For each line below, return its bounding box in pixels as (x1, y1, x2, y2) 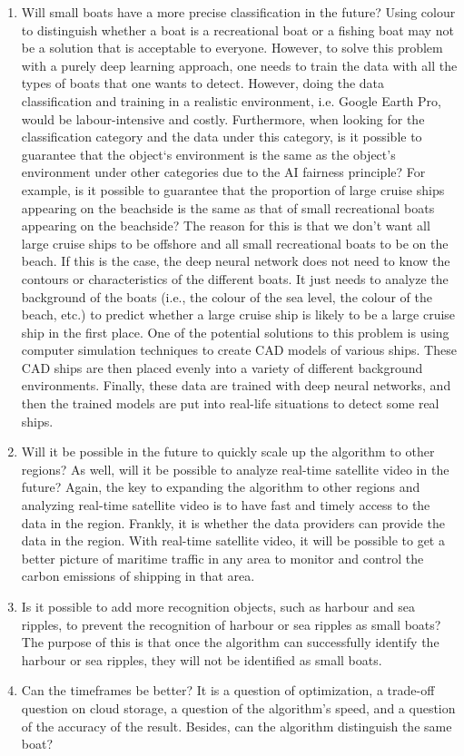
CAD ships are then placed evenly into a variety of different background (21, 358, 423, 377)
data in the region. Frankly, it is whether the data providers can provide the (21, 513, 445, 532)
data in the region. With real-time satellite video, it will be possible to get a (21, 531, 445, 550)
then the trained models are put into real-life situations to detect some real (21, 394, 439, 413)
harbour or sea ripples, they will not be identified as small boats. (21, 650, 382, 669)
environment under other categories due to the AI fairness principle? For (21, 162, 426, 182)
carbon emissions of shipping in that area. (21, 566, 255, 585)
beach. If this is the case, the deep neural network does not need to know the (21, 251, 450, 270)
